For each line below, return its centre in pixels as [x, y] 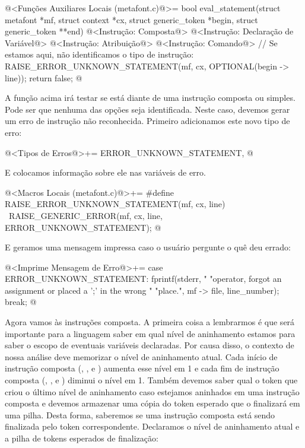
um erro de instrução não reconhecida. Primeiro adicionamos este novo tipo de [147, 121]
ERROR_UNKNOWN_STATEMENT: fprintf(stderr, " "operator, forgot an [143, 279]
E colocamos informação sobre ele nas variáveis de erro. [105, 172]
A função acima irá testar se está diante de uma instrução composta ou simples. [150, 98]
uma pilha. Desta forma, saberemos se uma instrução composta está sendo [140, 414]
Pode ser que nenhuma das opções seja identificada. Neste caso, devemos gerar [147, 109]
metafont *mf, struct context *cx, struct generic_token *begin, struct [131, 19]
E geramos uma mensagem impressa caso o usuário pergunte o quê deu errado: [148, 247]
